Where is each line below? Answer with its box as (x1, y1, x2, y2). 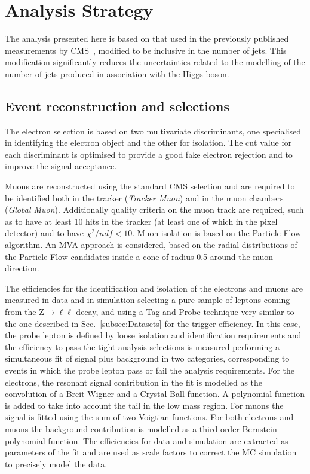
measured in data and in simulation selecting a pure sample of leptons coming (5, 293, 290, 306)
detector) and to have (5, 227, 84, 239)
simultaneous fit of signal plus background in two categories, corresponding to (5, 352, 290, 365)
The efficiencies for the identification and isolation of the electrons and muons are (5, 282, 303, 294)
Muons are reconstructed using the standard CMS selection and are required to (5, 180, 295, 192)
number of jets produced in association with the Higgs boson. (5, 67, 229, 79)
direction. (5, 262, 39, 274)
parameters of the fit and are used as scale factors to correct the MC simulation (5, 446, 297, 458)
